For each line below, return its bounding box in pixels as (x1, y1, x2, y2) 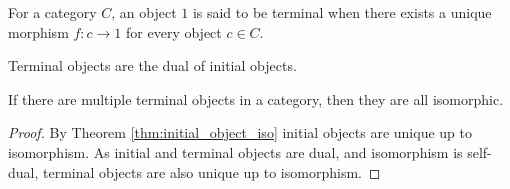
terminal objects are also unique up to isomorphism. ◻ (43, 161, 381, 182)
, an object (111, 2, 177, 22)
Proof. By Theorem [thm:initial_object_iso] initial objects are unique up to (8, 122, 472, 143)
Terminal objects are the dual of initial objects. (8, 55, 297, 76)
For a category (8, 2, 97, 22)
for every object (126, 21, 222, 42)
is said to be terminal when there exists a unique (192, 2, 492, 22)
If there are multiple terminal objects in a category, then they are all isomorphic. (8, 88, 504, 109)
